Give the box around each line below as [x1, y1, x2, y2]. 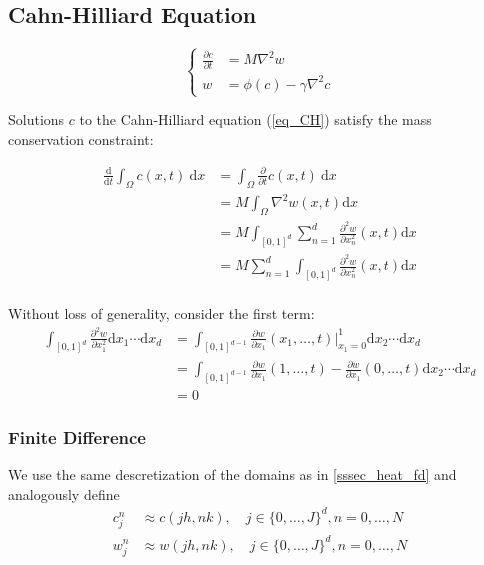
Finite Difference [8, 424, 146, 449]
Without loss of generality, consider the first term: [8, 302, 315, 323]
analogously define [8, 483, 120, 504]
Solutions [8, 109, 65, 130]
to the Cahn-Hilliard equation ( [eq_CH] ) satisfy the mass [79, 109, 432, 130]
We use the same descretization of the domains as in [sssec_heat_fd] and [8, 464, 457, 485]
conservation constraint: [8, 128, 154, 149]
